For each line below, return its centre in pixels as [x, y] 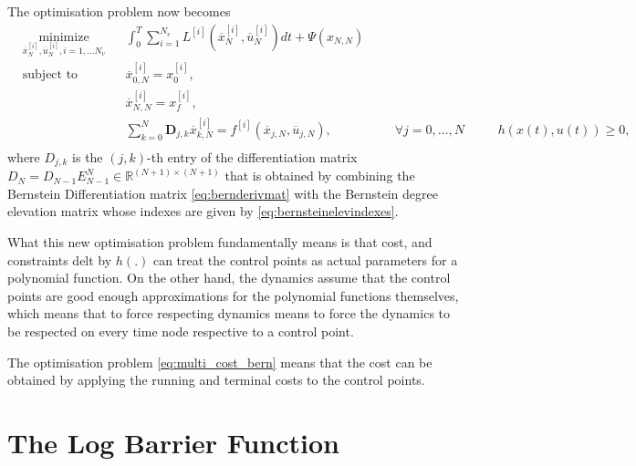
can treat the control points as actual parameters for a [305, 259]
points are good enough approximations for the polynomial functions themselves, [233, 295]
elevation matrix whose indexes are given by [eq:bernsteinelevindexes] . [203, 211]
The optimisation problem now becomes [119, 11]
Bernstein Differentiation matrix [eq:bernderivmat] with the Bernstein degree [223, 193]
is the [88, 156]
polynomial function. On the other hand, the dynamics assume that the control [229, 278]
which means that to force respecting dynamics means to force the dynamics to [229, 313]
